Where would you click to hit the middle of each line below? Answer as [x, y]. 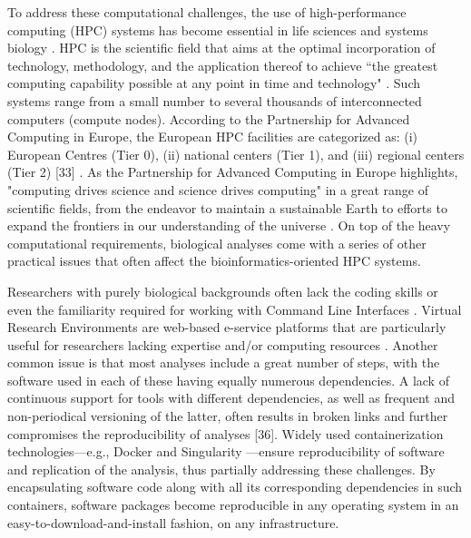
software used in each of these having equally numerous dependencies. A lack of [228, 380]
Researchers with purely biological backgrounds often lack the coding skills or [223, 291]
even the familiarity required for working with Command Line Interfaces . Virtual [235, 309]
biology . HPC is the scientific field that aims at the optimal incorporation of [221, 48]
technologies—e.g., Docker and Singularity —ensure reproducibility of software [226, 451]
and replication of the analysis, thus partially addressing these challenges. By [221, 469]
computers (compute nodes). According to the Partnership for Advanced [209, 118]
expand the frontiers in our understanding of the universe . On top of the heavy [229, 225]
